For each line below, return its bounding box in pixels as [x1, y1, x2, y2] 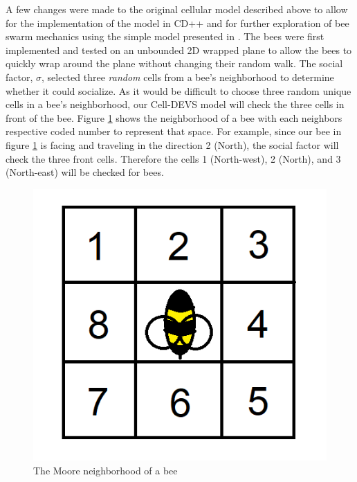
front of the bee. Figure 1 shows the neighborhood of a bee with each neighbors [6, 110, 342, 125]
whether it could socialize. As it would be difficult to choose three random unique [6, 83, 351, 98]
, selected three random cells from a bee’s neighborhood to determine [42, 69, 334, 84]
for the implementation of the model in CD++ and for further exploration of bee [6, 15, 349, 30]
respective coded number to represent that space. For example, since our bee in [6, 124, 342, 139]
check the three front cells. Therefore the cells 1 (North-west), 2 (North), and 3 [6, 151, 341, 166]
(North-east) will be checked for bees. [6, 165, 164, 179]
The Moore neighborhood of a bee [33, 463, 178, 477]
